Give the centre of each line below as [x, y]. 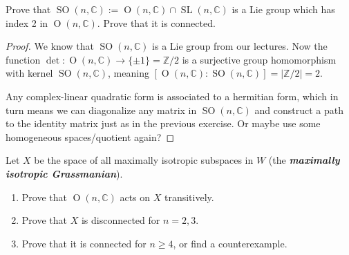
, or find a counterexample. [230, 243]
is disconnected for [121, 220]
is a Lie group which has [283, 9]
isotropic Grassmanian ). [64, 173]
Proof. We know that [50, 46]
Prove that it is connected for [84, 243]
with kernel [29, 73]
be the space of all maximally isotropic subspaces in [144, 160]
